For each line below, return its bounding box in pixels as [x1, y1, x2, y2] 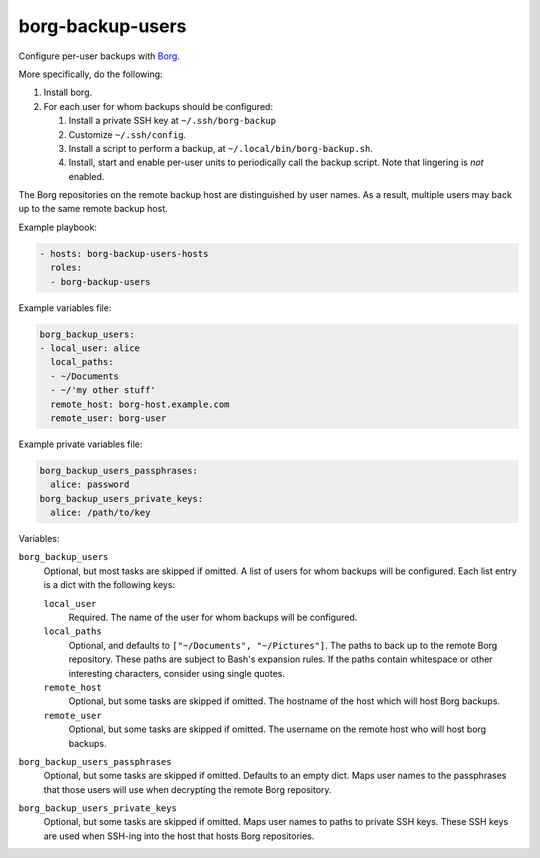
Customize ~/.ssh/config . [68, 128, 187, 140]
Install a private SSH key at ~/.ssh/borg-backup [68, 115, 277, 127]
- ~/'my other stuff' [50, 385, 157, 396]
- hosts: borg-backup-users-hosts [39, 248, 209, 259]
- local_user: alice [39, 342, 140, 354]
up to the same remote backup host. [18, 203, 169, 215]
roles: [50, 262, 83, 274]
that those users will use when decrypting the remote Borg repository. [43, 783, 332, 795]
